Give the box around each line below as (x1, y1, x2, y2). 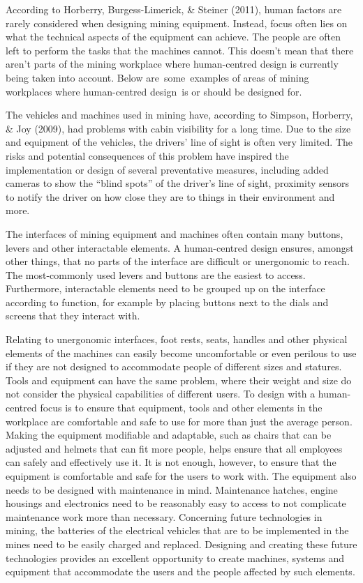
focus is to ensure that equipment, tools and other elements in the (40, 400, 323, 415)
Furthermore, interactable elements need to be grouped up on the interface (6, 281, 325, 296)
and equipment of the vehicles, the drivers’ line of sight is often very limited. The (6, 135, 353, 149)
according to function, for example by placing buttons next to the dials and (6, 294, 329, 309)
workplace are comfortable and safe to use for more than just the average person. (6, 414, 353, 428)
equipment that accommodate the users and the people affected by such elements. (6, 564, 355, 579)
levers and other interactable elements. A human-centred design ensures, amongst (6, 240, 354, 255)
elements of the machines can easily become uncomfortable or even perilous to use (6, 345, 357, 360)
